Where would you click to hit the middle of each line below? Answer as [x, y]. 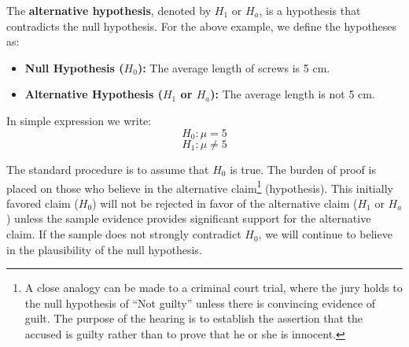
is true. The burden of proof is [303, 170]
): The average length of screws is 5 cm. [234, 67]
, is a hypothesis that [310, 10]
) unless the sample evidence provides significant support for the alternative [189, 218]
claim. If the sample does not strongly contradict [124, 234]
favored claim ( [42, 203]
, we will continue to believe [325, 234]
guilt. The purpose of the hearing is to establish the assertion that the [193, 318]
